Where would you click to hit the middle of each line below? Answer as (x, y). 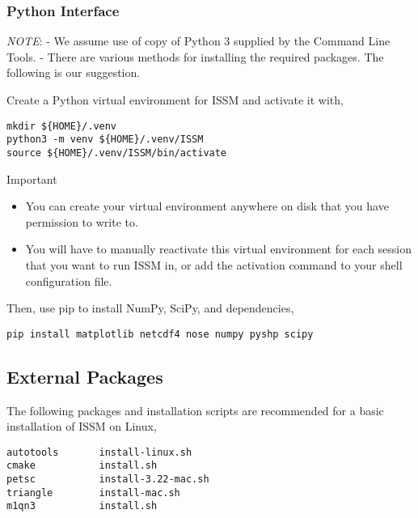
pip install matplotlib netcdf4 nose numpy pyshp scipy (160, 334)
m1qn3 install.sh (82, 506)
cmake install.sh (82, 466)
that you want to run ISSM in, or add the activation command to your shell (214, 264)
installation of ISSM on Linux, (82, 426)
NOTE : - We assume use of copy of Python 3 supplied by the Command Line (198, 41)
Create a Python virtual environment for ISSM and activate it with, (175, 100)
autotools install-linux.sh (99, 452)
